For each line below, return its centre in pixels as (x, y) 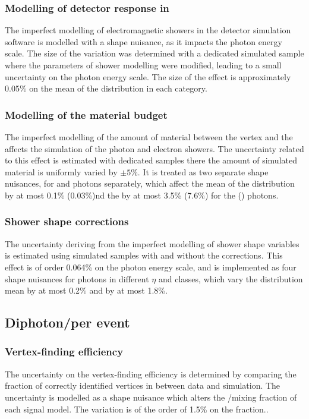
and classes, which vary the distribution (231, 278)
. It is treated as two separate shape (203, 171)
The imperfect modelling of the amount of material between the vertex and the (149, 137)
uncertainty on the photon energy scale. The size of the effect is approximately (148, 76)
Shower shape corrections (67, 221)
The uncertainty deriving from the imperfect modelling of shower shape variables (152, 243)
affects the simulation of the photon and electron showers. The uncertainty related (154, 148)
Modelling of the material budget (86, 114)
